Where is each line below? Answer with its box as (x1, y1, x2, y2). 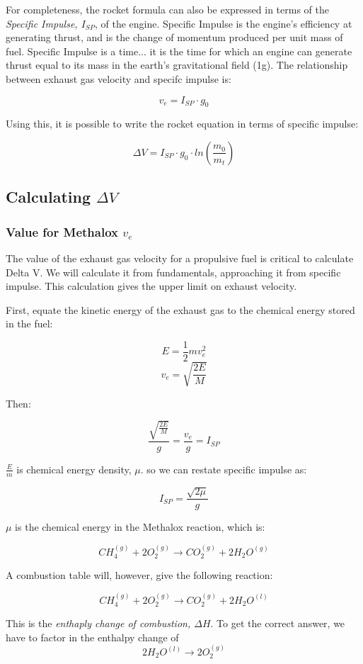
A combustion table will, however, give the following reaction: (6, 568, 273, 583)
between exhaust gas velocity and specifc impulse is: (6, 71, 231, 86)
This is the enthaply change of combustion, (6, 616, 191, 631)
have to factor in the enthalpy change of (6, 629, 179, 644)
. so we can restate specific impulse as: (140, 461, 307, 476)
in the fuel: (6, 316, 53, 331)
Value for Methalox (6, 223, 118, 240)
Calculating (6, 186, 91, 208)
